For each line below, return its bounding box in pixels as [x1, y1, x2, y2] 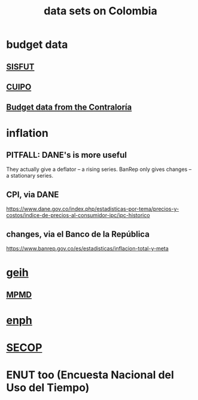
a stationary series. [6, 172, 54, 179]
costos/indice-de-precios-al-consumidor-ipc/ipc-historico [6, 212, 151, 219]
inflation [6, 126, 49, 140]
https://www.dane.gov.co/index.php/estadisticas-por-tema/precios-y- [6, 205, 179, 213]
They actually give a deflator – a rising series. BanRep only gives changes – [6, 166, 192, 173]
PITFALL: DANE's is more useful [6, 149, 127, 160]
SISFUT [6, 62, 35, 72]
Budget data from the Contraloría [6, 102, 132, 112]
